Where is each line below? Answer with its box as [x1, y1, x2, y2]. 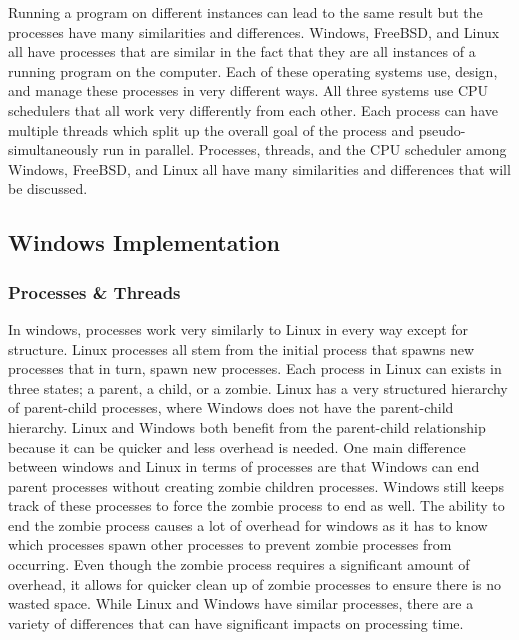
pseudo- [418, 119, 466, 140]
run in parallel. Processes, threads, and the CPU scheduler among [103, 139, 507, 160]
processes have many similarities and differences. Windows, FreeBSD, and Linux [8, 21, 500, 42]
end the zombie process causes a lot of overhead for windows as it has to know [8, 514, 488, 535]
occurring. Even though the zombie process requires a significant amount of [8, 554, 470, 575]
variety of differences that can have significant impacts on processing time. [8, 612, 464, 633]
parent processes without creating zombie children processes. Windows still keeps [8, 475, 504, 496]
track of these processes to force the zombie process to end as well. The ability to [8, 495, 505, 516]
